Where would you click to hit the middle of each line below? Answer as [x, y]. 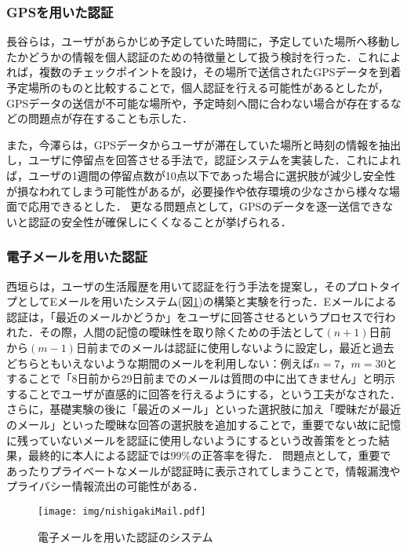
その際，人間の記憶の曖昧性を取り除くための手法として [182, 332]
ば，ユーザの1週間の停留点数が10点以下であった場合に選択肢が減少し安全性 [201, 175]
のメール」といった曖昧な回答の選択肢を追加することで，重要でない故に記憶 [204, 424]
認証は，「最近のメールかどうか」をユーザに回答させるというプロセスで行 [196, 316]
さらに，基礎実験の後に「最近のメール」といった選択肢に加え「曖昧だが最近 [204, 409]
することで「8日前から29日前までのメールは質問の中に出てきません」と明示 [201, 378]
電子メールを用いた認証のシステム [125, 536]
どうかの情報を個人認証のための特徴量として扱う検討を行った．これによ [214, 56]
